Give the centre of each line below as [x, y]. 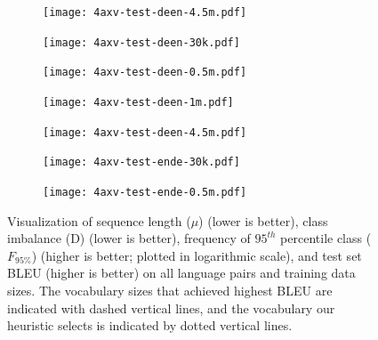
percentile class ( [326, 238]
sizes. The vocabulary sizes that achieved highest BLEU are [170, 290]
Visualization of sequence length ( [99, 220]
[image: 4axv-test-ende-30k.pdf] [141, 162]
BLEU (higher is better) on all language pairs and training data [181, 273]
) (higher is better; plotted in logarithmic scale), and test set [197, 255]
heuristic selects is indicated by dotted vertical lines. [150, 325]
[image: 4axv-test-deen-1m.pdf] [138, 102]
